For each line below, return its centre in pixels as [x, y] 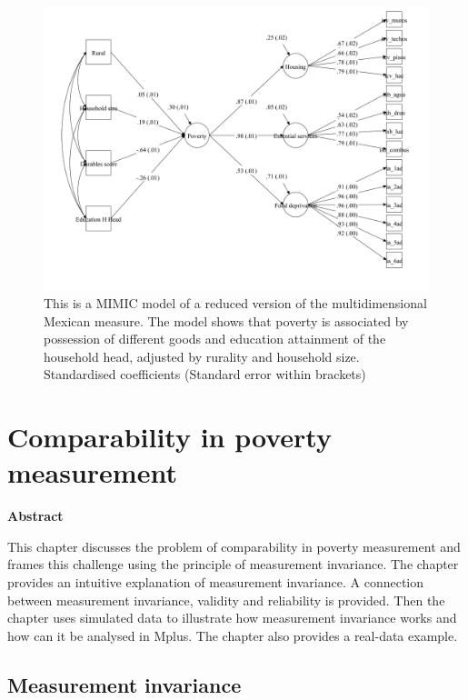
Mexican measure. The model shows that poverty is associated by [226, 320]
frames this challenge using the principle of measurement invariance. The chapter [233, 564]
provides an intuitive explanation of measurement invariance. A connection [216, 582]
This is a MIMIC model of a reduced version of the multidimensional [235, 302]
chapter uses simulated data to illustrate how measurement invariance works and [232, 618]
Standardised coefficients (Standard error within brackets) [205, 374]
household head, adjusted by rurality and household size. [202, 356]
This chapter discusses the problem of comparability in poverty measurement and [234, 546]
